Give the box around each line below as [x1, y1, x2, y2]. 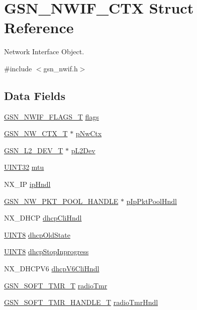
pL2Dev [71, 145, 95, 155]
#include [4, 63, 32, 73]
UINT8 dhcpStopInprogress [4, 246, 89, 257]
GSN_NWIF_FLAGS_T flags [4, 111, 99, 122]
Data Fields [4, 87, 66, 103]
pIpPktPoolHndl [126, 195, 177, 206]
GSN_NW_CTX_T [4, 128, 68, 139]
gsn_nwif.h [43, 63, 78, 73]
